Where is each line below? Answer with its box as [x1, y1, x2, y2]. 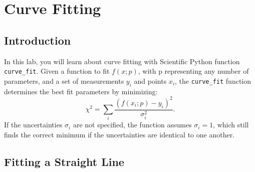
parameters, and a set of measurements [4, 75, 124, 86]
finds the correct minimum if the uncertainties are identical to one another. [4, 129, 235, 140]
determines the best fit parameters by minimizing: [4, 86, 158, 96]
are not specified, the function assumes [73, 119, 192, 130]
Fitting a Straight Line [4, 154, 124, 169]
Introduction [4, 32, 71, 48]
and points [134, 75, 167, 86]
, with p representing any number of [138, 66, 249, 76]
